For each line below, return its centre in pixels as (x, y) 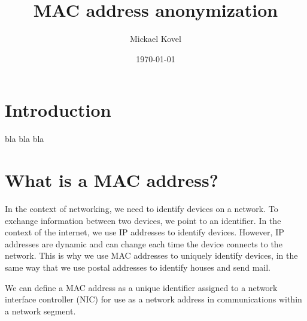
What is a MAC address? (112, 180)
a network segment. (40, 311)
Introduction (58, 110)
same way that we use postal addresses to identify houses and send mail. (138, 267)
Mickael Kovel (156, 39)
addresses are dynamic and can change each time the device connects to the (144, 243)
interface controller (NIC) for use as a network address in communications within (153, 299)
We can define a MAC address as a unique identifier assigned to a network (141, 287)
